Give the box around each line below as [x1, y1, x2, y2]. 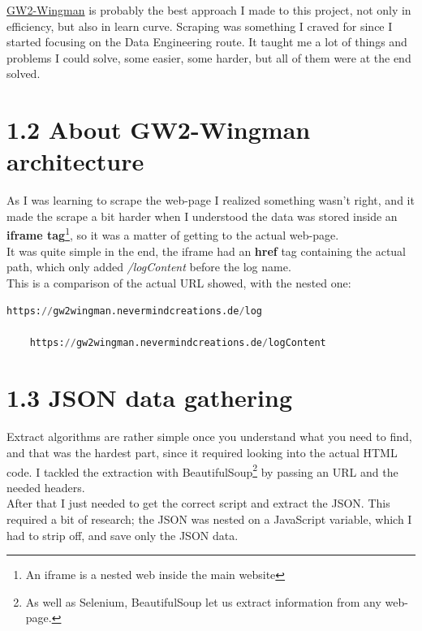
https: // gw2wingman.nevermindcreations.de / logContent [29, 336, 326, 348]
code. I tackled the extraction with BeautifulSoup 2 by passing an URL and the [6, 460, 398, 480]
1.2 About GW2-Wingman [6, 113, 311, 146]
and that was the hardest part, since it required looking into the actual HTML [6, 444, 398, 460]
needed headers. [6, 478, 85, 495]
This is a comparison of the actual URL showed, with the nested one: [6, 274, 351, 291]
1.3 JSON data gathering [6, 381, 293, 414]
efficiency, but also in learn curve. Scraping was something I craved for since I [6, 17, 393, 34]
